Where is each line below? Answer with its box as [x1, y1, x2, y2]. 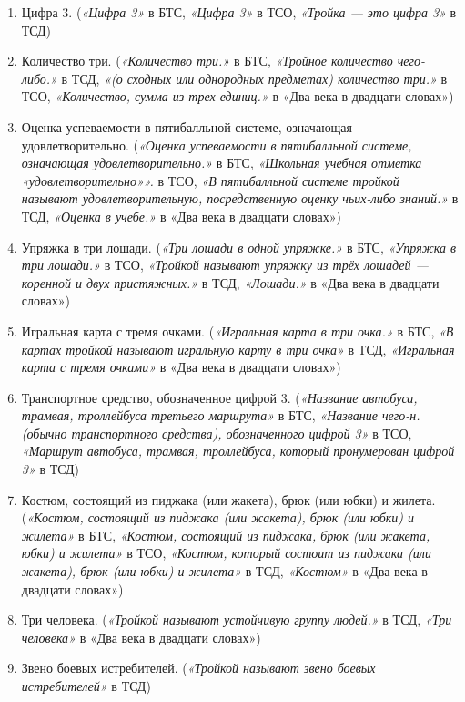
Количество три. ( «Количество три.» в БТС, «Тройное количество [21, 51, 393, 70]
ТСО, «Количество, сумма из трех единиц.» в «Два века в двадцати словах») [21, 87, 454, 106]
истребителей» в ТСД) [21, 676, 151, 695]
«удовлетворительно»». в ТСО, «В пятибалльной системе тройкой [21, 170, 399, 190]
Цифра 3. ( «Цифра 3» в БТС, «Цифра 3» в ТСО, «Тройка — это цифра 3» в [21, 3, 457, 21]
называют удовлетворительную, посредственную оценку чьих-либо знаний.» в [21, 189, 459, 208]
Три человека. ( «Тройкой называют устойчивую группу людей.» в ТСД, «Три [21, 610, 452, 629]
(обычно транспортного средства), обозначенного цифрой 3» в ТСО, [21, 423, 412, 442]
